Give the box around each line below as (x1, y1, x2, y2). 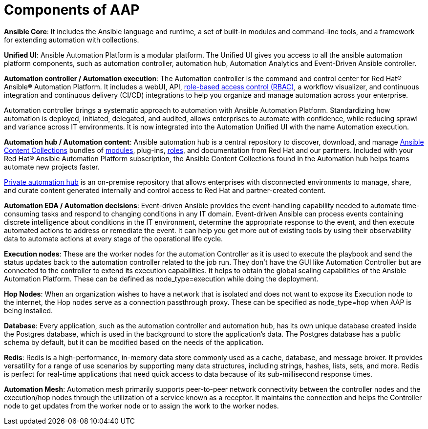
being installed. (4, 306, 53, 315)
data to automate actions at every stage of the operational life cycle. (4, 234, 223, 243)
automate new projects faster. (4, 162, 100, 171)
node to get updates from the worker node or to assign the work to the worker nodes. (4, 401, 279, 410)
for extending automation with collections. (4, 35, 139, 44)
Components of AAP (4, 1, 140, 18)
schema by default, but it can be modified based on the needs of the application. (4, 338, 264, 346)
